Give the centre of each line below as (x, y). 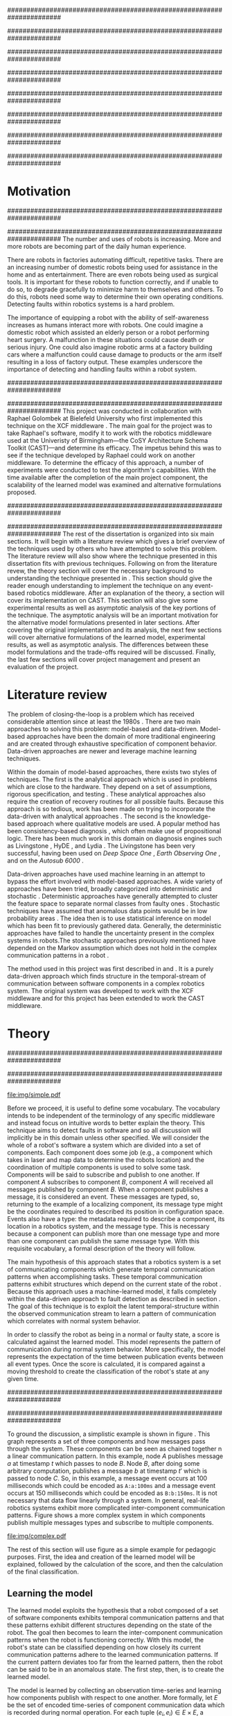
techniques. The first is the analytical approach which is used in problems (113, 779)
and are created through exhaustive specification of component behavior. (112, 744)
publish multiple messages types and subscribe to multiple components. (110, 1522)
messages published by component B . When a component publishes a (108, 1189)
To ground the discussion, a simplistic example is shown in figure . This (109, 1434)
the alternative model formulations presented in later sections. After (104, 622)
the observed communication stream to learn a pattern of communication (112, 1314)
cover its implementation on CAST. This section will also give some (103, 600)
